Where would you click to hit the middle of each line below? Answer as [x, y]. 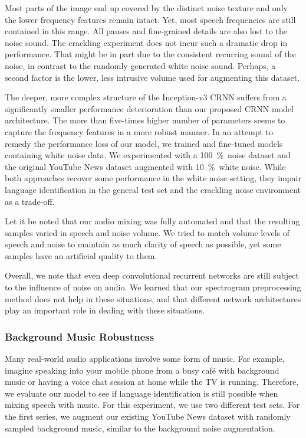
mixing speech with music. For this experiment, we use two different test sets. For [152, 405]
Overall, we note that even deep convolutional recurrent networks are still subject [152, 275]
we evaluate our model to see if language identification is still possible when [142, 393]
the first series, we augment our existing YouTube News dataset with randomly [148, 416]
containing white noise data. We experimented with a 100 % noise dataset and [148, 155]
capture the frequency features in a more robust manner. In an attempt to [139, 131]
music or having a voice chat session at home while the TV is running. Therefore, [152, 382]
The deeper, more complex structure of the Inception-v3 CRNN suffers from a [146, 97]
